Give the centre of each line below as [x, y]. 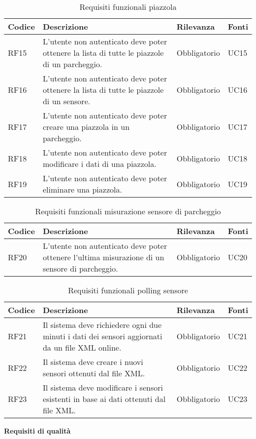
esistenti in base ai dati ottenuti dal [104, 399]
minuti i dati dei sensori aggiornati [102, 336]
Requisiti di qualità [37, 431]
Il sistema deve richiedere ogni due [102, 325]
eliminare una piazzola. [82, 189]
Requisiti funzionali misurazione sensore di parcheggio [128, 211]
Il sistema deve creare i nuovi [93, 362]
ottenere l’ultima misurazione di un [103, 257]
